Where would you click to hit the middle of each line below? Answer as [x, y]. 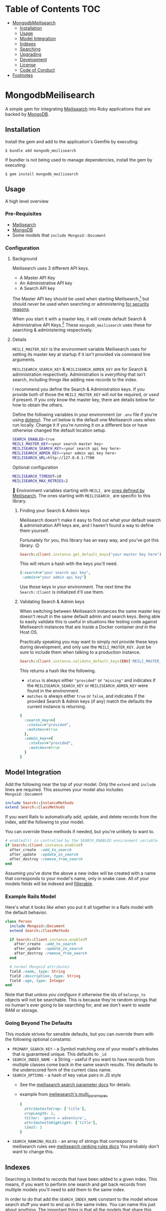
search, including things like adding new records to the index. [75, 380]
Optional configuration [35, 467]
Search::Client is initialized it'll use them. [62, 592]
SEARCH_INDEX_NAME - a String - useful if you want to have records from [83, 1059]
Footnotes [22, 75]
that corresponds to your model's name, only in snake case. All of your [77, 878]
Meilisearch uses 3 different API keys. [51, 268]
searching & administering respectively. [52, 330]
